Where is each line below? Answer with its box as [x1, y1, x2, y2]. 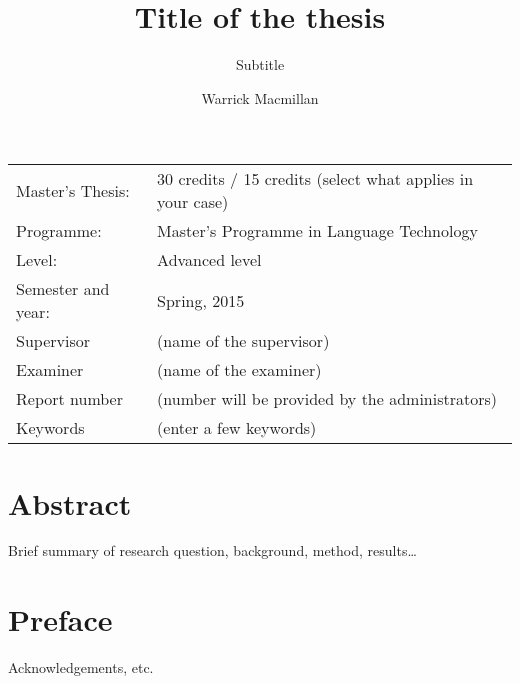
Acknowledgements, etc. [8, 657, 154, 678]
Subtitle [235, 54, 285, 75]
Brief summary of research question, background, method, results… [8, 540, 417, 561]
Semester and [16, 277, 110, 301]
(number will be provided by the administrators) [157, 387, 498, 411]
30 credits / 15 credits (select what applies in [157, 167, 474, 191]
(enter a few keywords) [157, 416, 317, 440]
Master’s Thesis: [16, 178, 130, 202]
